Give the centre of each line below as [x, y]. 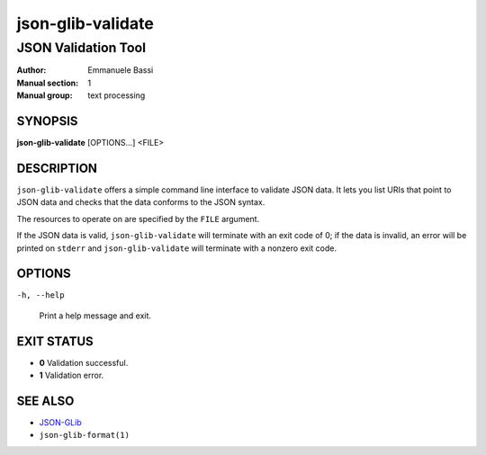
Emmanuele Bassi [121, 70]
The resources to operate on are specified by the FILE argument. [138, 219]
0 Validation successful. [84, 362]
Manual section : [48, 83]
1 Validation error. [72, 375]
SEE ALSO [45, 401]
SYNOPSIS [47, 121]
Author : [31, 70]
